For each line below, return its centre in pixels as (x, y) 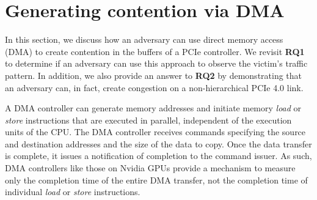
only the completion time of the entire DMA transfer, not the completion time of (156, 180)
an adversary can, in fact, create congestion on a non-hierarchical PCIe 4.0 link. (154, 87)
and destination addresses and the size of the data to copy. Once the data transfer (158, 143)
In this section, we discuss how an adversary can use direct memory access (144, 39)
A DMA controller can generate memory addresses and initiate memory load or (153, 108)
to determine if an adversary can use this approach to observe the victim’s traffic (156, 63)
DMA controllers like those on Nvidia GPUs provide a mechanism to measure (150, 168)
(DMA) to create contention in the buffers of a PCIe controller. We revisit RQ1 (155, 51)
